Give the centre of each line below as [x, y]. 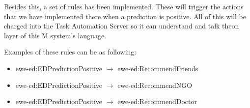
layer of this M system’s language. [55, 35]
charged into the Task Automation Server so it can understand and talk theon [122, 26]
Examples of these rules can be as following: [70, 52]
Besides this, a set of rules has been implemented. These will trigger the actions [124, 6]
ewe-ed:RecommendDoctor [157, 101]
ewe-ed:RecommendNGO [155, 85]
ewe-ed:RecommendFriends [158, 68]
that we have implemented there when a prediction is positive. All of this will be [125, 16]
